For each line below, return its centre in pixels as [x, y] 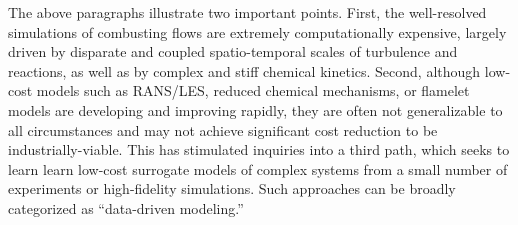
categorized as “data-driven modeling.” [126, 207]
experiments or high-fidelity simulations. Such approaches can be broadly [232, 188]
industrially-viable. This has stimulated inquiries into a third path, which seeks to [259, 149]
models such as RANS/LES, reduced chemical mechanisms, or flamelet [253, 90]
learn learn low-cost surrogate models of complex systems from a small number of [258, 168]
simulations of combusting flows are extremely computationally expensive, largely [257, 31]
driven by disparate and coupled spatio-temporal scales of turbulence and [233, 51]
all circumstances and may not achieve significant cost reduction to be [223, 129]
